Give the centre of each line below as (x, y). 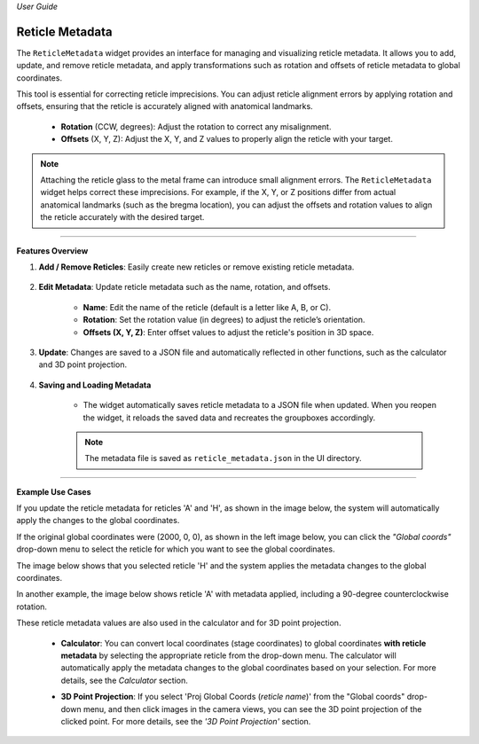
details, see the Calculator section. (124, 680)
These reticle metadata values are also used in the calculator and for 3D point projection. (179, 623)
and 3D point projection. (83, 364)
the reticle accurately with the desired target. (122, 217)
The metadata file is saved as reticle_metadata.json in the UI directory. (223, 458)
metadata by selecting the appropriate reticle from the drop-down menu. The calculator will (228, 655)
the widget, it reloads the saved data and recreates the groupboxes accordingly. (229, 418)
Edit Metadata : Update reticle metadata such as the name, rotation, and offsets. (185, 287)
